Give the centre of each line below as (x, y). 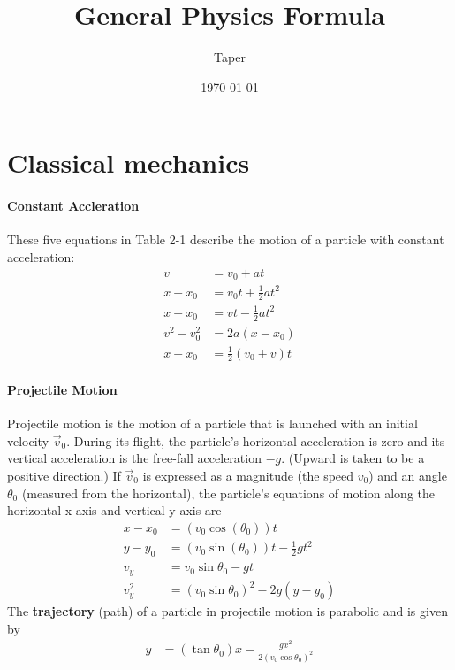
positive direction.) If (64, 475)
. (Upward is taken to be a (353, 458)
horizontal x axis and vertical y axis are (114, 510)
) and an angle (408, 475)
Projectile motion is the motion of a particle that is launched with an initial (212, 424)
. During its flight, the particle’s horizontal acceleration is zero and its (256, 440)
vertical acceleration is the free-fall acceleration (134, 458)
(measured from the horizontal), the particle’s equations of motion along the (228, 493)
